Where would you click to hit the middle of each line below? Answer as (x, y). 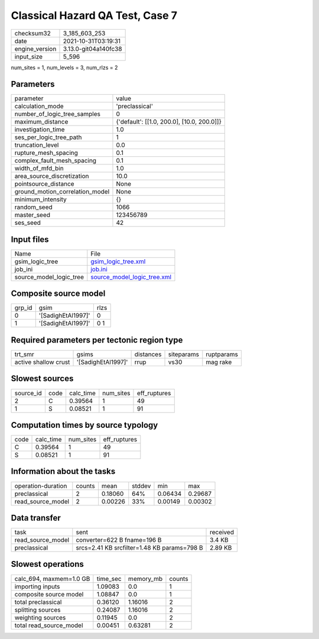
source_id (28, 393)
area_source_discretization (52, 176)
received (222, 532)
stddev (141, 486)
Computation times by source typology (84, 425)
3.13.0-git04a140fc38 (92, 49)
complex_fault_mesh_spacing (56, 161)
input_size (29, 56)
